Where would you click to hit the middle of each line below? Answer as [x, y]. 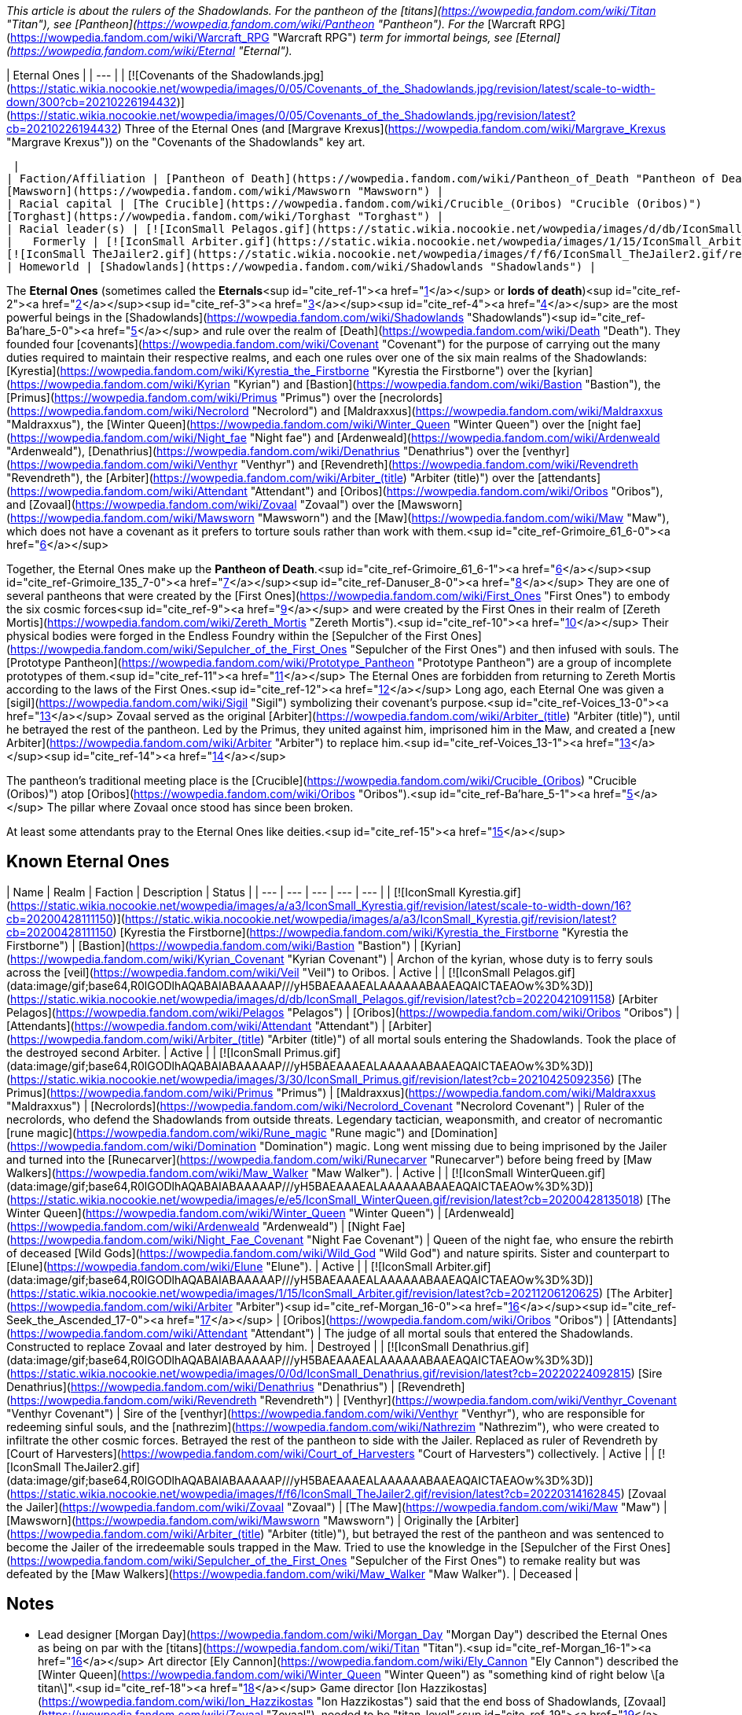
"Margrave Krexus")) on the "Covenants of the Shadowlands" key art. [186, 142]
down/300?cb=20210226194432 [92, 102]
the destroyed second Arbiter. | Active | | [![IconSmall [144, 1052]
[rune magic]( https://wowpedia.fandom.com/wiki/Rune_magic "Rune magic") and [217, 1132]
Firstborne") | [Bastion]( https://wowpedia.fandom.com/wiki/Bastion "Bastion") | [212, 945]
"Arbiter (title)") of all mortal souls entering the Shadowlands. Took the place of [472, 1039]
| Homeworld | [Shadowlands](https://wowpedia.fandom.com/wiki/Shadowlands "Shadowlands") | [301, 267]
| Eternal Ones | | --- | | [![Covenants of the [117, 75]
